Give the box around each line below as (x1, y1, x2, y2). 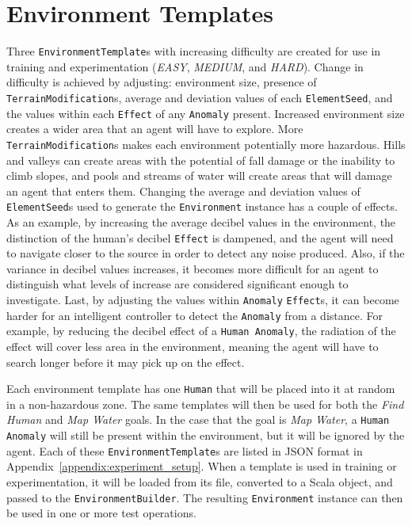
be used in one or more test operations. (6, 505, 196, 521)
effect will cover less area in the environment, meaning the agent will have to (6, 337, 379, 354)
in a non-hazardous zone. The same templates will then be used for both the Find (6, 395, 404, 412)
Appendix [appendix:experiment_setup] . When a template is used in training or (6, 458, 397, 475)
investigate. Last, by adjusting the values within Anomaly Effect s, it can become (6, 292, 399, 307)
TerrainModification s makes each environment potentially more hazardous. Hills (6, 135, 406, 152)
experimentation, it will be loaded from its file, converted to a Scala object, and (6, 473, 393, 490)
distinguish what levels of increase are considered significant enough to (6, 276, 349, 292)
